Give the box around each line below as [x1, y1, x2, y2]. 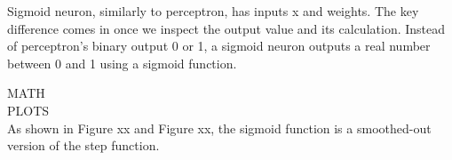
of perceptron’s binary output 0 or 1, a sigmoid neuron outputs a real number [7, 36, 431, 55]
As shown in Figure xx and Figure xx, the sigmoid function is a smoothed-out [7, 118, 432, 137]
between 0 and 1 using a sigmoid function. [7, 53, 237, 72]
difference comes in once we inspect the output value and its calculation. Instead [7, 19, 446, 37]
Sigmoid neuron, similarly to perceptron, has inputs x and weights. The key [7, 2, 419, 20]
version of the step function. [7, 136, 160, 155]
